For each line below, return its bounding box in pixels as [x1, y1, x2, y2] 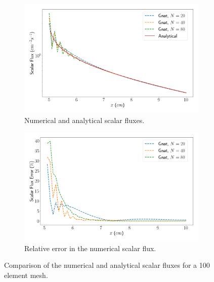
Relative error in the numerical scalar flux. [24, 243, 156, 253]
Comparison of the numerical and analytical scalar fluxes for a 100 [4, 260, 210, 270]
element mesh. [4, 269, 48, 280]
